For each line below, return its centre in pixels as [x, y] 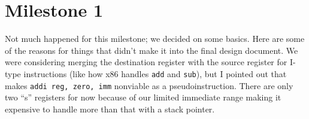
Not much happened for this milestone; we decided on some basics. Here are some [155, 39]
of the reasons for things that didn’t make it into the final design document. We [152, 50]
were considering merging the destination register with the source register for [146, 62]
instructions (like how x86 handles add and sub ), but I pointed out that [155, 73]
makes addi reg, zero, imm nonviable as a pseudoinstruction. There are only [149, 85]
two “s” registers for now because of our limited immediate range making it [143, 97]
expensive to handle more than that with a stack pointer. [110, 109]
